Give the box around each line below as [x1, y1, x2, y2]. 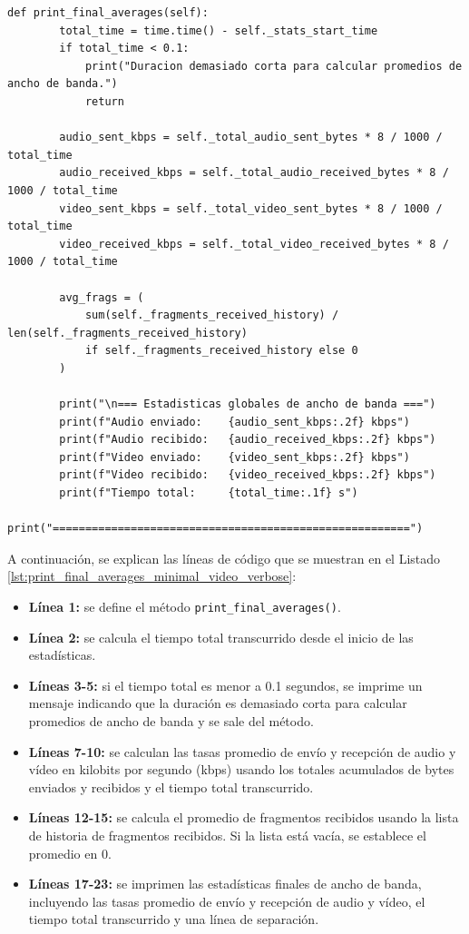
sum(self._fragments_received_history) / [84, 309, 339, 322]
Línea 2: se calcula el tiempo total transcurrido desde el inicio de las [28, 627, 414, 646]
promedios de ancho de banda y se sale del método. [28, 712, 314, 731]
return [84, 94, 124, 108]
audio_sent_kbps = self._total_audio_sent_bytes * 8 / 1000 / [59, 131, 443, 144]
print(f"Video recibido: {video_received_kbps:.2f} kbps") [59, 468, 436, 482]
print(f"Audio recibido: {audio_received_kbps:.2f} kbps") [59, 433, 436, 447]
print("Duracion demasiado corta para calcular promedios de [84, 59, 463, 73]
